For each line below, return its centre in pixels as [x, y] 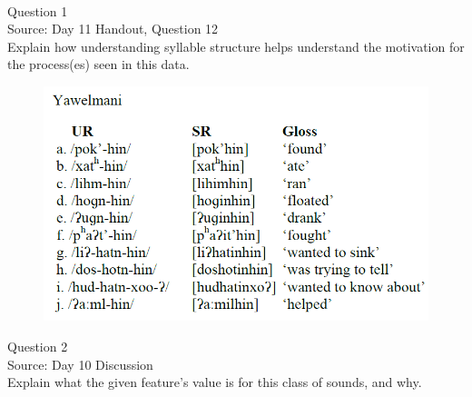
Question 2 [38, 347]
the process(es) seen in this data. [98, 64]
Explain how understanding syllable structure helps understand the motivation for [236, 46]
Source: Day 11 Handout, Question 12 [113, 29]
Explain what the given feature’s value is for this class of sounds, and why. [215, 382]
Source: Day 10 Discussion [80, 364]
